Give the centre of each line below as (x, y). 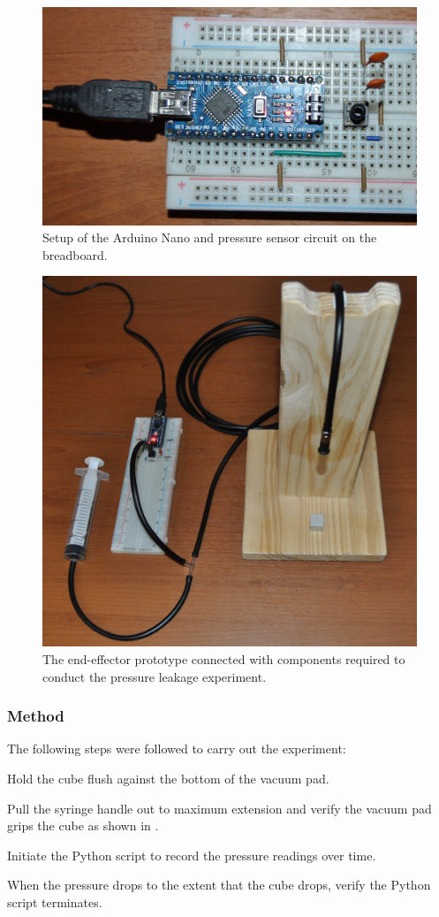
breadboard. (75, 254)
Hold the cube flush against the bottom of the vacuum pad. (168, 778)
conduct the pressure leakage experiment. (155, 676)
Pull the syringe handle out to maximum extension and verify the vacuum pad (219, 808)
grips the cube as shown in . (83, 825)
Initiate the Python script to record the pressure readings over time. (192, 855)
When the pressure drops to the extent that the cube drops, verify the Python (219, 885)
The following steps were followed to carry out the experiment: (177, 749)
